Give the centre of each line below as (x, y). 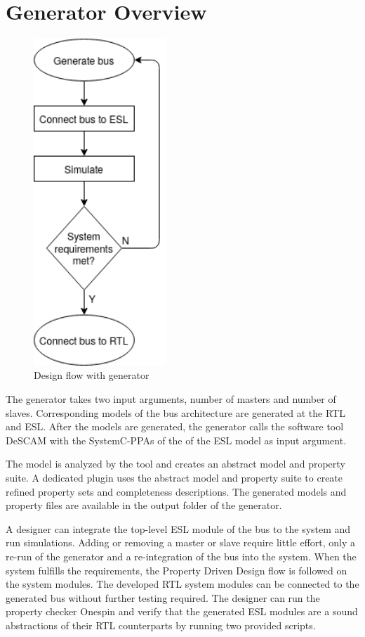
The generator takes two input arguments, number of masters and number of (171, 399)
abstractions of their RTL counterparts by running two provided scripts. (161, 625)
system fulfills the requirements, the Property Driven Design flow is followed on (177, 570)
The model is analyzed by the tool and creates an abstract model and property (175, 464)
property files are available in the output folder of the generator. (144, 505)
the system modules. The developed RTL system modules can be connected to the (182, 584)
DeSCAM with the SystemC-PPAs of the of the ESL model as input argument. (176, 440)
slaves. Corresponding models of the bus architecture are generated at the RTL (175, 412)
